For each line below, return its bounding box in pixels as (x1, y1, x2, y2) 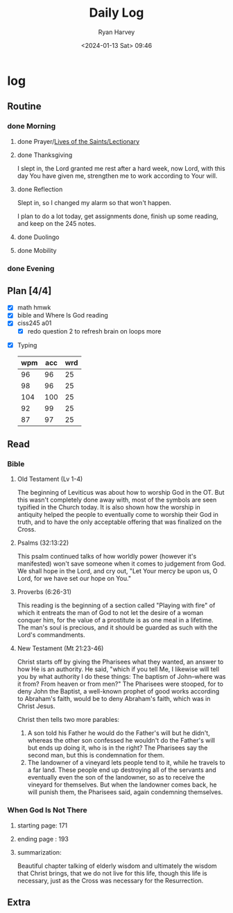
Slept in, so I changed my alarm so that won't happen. (17, 198, 172, 206)
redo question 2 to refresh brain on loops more (27, 327, 162, 335)
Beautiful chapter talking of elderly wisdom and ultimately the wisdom (17, 862, 217, 870)
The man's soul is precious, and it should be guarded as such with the (17, 623, 218, 632)
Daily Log (89, 5, 144, 21)
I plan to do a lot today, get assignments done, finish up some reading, (17, 212, 218, 220)
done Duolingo (17, 233, 60, 241)
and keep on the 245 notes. (17, 219, 96, 227)
